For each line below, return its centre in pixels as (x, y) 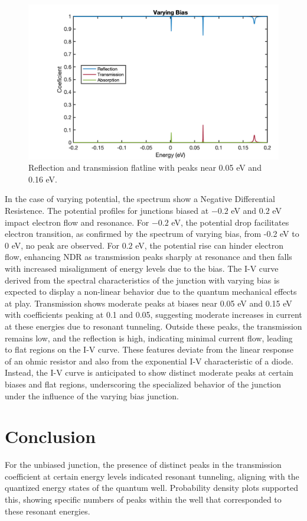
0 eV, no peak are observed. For (62, 245)
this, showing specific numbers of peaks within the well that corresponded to (143, 499)
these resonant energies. (48, 511)
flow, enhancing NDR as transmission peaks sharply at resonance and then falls (148, 257)
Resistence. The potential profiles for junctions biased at (107, 211)
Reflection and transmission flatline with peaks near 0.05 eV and (145, 167)
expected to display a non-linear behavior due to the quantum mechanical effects (151, 292)
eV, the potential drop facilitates (230, 222)
